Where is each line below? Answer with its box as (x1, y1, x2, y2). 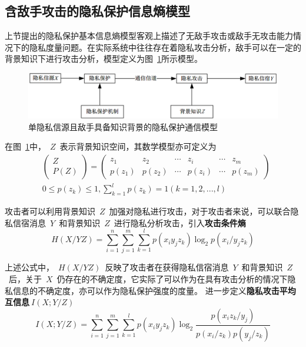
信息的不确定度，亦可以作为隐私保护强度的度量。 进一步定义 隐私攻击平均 (12, 284, 296, 296)
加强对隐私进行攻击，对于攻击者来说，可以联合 (109, 205, 291, 217)
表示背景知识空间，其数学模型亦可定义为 (59, 140, 217, 153)
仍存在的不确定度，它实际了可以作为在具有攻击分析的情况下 (56, 273, 288, 285)
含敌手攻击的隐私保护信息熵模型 (5, 2, 190, 20)
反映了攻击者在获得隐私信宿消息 (105, 261, 229, 273)
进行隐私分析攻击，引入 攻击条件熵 (114, 216, 246, 229)
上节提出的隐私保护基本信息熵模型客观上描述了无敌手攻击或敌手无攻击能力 (5, 29, 293, 42)
